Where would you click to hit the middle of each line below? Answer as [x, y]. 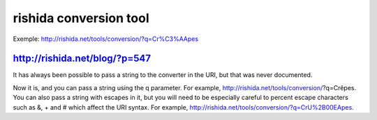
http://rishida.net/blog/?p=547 [82, 59]
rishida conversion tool [81, 18]
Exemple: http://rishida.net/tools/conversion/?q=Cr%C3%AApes [106, 39]
